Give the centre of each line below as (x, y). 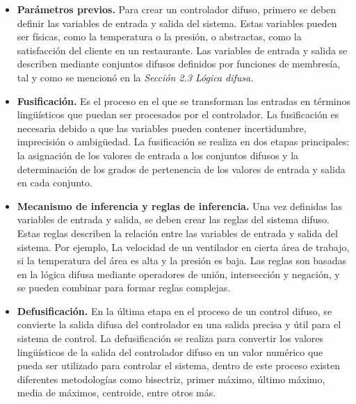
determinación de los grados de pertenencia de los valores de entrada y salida (181, 169)
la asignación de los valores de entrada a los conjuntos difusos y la (158, 155)
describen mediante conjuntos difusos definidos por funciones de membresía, (179, 64)
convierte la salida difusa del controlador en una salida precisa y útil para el (179, 324)
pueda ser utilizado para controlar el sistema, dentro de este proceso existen (179, 365)
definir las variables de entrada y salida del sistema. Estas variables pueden (177, 23)
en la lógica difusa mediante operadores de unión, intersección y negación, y (178, 274)
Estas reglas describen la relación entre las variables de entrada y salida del (177, 233)
